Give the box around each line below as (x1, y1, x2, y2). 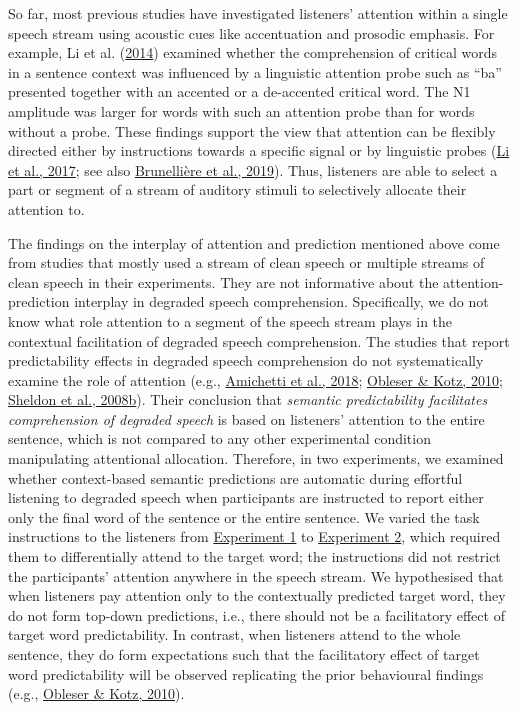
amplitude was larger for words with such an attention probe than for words (8, 100, 475, 121)
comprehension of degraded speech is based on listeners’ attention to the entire (8, 408, 485, 429)
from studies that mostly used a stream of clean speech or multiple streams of (8, 252, 485, 273)
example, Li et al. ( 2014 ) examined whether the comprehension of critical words (8, 42, 497, 63)
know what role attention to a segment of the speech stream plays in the (8, 310, 453, 331)
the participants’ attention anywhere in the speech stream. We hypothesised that (8, 565, 504, 586)
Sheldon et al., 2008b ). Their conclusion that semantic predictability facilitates (8, 389, 488, 410)
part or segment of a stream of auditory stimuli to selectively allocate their (8, 179, 467, 200)
